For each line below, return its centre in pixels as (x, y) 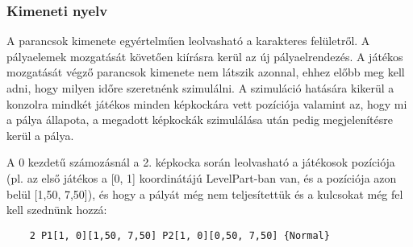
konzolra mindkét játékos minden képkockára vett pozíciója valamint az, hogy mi (207, 103)
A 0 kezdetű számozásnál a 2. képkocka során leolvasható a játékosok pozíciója (201, 162)
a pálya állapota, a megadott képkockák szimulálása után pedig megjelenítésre (200, 119)
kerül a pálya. (40, 135)
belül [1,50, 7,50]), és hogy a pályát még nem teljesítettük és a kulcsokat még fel (205, 193)
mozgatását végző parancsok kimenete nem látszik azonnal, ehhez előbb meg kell (206, 72)
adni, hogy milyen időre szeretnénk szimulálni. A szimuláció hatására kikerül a (200, 88)
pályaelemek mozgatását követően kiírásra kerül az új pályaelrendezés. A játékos (205, 56)
